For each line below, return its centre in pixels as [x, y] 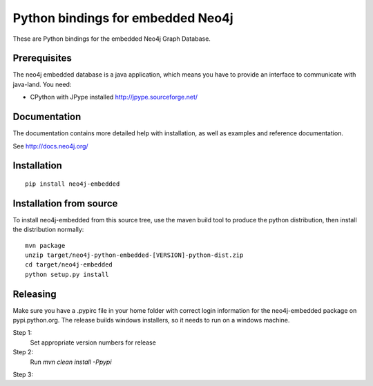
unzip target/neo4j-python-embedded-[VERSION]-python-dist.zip [134, 255]
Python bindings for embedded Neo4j [123, 18]
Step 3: [23, 375]
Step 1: [22, 333]
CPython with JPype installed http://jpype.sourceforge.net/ [114, 97]
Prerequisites [42, 58]
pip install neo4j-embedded [73, 184]
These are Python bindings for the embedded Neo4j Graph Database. [112, 39]
